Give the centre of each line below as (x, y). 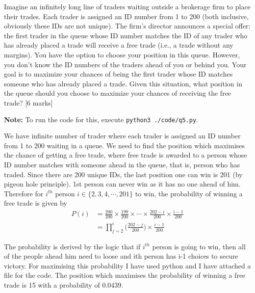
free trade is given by (36, 203)
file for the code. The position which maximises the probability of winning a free (125, 275)
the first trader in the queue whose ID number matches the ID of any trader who (126, 35)
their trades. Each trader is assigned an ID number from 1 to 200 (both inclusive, (126, 16)
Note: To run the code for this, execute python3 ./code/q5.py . (101, 119)
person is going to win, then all (199, 246)
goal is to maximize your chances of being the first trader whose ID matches (118, 74)
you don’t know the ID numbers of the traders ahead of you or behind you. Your (125, 64)
